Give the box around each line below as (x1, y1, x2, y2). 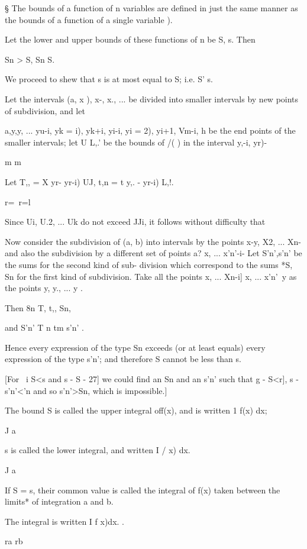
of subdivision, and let (5, 104, 85, 117)
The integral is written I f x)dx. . (5, 515, 124, 527)
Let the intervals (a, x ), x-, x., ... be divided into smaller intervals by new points (5, 92, 299, 105)
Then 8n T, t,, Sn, (5, 301, 72, 314)
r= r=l (5, 195, 31, 208)
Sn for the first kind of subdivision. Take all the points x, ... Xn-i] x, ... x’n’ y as (5, 270, 297, 282)
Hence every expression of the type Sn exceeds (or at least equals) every (5, 341, 266, 353)
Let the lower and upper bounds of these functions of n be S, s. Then (5, 33, 256, 46)
